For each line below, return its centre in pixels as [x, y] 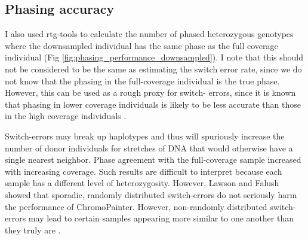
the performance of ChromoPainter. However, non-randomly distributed [136, 206]
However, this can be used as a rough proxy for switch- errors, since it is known [150, 92]
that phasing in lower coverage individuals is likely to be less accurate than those [153, 104]
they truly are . [33, 230]
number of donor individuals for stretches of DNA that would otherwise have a [149, 148]
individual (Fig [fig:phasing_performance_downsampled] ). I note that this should [154, 57]
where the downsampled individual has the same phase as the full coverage [141, 45]
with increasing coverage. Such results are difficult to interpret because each [144, 171]
